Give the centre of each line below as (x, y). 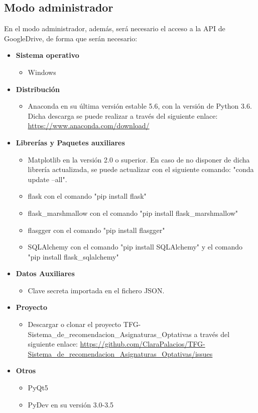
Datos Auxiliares (45, 273)
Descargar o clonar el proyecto (75, 324)
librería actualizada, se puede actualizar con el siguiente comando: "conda (141, 169)
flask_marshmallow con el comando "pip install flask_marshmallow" (133, 213)
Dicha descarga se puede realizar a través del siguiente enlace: (123, 115)
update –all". (47, 179)
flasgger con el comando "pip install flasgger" (96, 230)
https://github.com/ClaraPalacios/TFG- (143, 344)
